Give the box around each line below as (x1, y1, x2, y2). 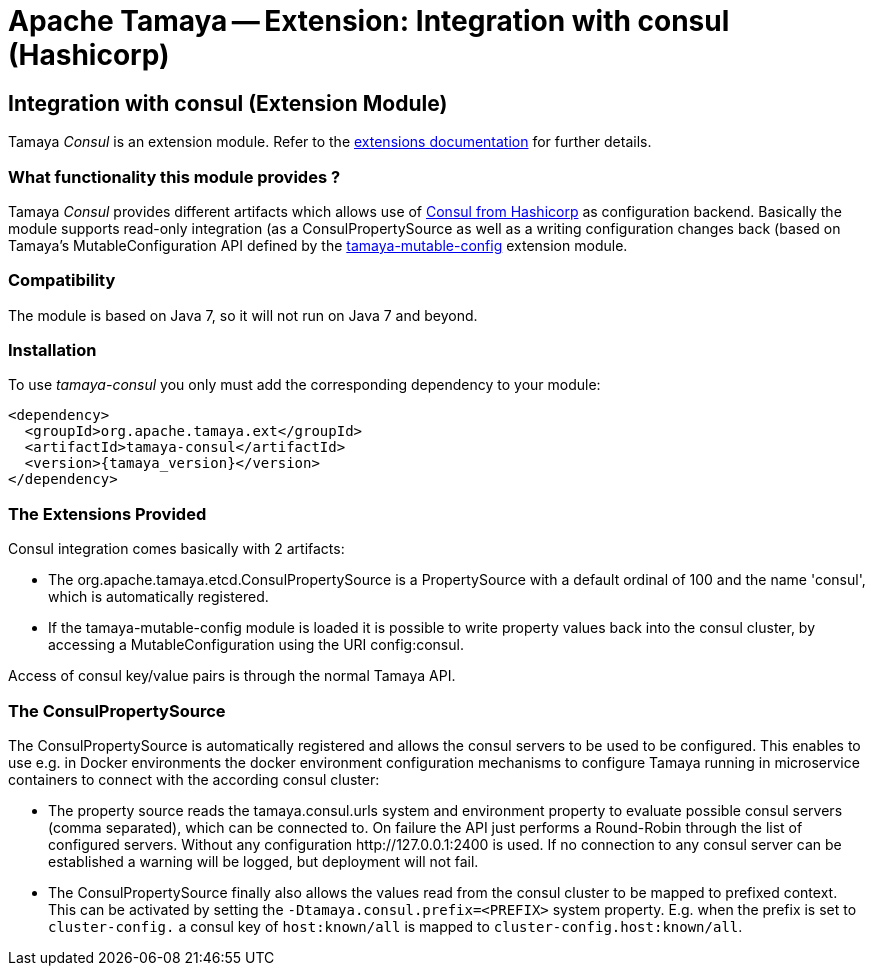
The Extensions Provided (8, 503, 207, 524)
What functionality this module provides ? (8, 166, 341, 187)
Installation (8, 340, 97, 361)
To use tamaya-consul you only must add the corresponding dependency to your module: (8, 376, 601, 394)
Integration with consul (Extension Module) (8, 90, 448, 116)
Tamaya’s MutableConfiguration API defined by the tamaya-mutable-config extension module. (8, 236, 628, 254)
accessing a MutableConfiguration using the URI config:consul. (48, 636, 464, 654)
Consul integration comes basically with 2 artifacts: (8, 540, 345, 558)
